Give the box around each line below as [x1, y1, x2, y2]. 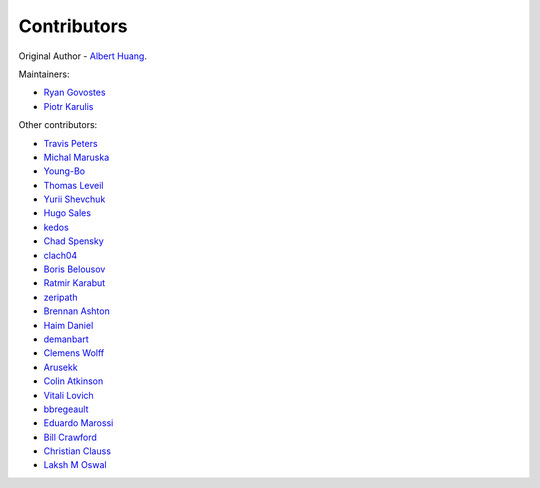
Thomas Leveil [43, 179, 104, 191]
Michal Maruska [43, 151, 110, 163]
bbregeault [43, 403, 89, 415]
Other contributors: [18, 119, 98, 131]
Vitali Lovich [43, 389, 94, 401]
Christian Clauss [43, 445, 112, 457]
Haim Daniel [43, 319, 94, 331]
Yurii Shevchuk [43, 193, 106, 205]
